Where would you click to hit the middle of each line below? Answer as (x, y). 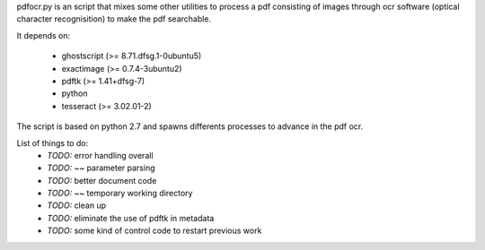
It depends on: (44, 35)
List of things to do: (53, 142)
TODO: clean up (77, 205)
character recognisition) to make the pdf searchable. (114, 19)
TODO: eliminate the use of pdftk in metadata (131, 218)
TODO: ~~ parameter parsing (101, 168)
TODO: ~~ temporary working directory (120, 194)
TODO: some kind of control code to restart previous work (154, 231)
